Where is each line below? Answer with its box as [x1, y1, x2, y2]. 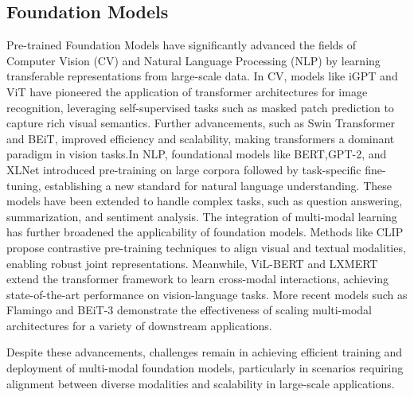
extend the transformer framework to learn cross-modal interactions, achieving [6, 271, 389, 287]
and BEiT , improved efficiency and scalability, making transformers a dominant [6, 130, 395, 146]
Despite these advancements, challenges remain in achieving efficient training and [6, 344, 403, 360]
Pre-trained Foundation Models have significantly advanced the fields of [6, 37, 357, 53]
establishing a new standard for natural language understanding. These [45, 177, 393, 193]
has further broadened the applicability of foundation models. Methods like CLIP [6, 224, 404, 240]
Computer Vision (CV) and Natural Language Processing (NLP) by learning [6, 52, 381, 68]
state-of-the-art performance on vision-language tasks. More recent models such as [6, 286, 408, 302]
